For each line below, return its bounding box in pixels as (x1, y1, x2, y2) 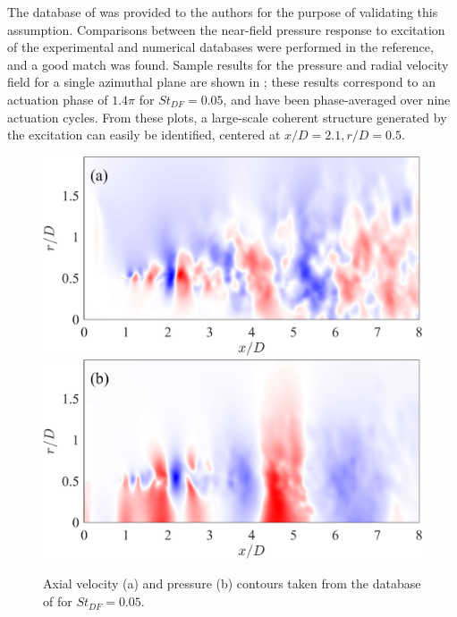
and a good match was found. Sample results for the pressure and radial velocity (7, 55, 449, 73)
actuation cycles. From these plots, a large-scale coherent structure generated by (7, 107, 447, 126)
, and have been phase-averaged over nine (223, 89, 451, 108)
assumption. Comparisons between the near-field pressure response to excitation (7, 20, 445, 38)
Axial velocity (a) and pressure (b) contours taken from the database (43, 574, 421, 593)
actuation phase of (7, 89, 108, 108)
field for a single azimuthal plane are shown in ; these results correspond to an (7, 72, 436, 91)
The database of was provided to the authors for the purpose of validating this (7, 3, 438, 21)
